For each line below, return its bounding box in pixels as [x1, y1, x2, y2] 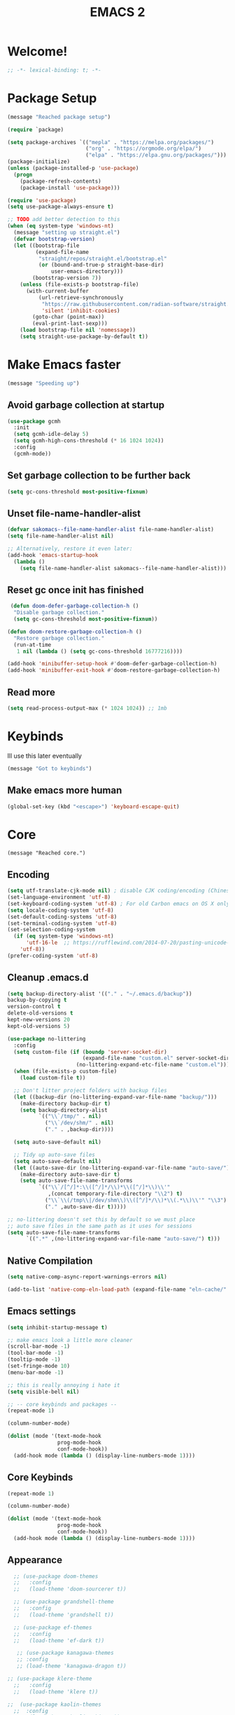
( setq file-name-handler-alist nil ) [7, 532, 114, 539]
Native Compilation [7, 1255, 93, 1266]
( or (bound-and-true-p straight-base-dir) [38, 262, 164, 269]
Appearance [7, 1554, 63, 1566]
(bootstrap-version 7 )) [32, 274, 101, 282]
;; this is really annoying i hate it [7, 1381, 120, 1389]
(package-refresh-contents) [20, 178, 101, 185]
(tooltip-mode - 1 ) [7, 1356, 61, 1363]
